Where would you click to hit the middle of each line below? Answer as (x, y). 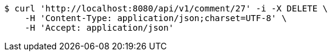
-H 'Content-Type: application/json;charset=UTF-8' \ (156, 18)
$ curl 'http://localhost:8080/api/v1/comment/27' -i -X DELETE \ (166, 8)
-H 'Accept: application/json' (99, 28)
